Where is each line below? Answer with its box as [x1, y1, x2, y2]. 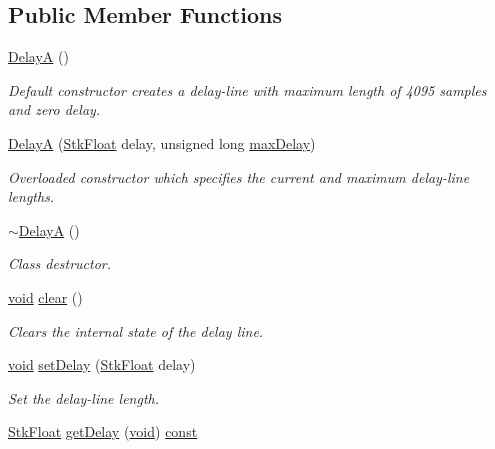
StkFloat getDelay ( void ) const [8, 421, 198, 442]
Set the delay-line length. [8, 387, 160, 408]
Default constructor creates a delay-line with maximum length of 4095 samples [8, 79, 487, 100]
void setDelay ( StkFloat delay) [8, 354, 196, 375]
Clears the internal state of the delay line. [8, 320, 264, 341]
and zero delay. [8, 99, 101, 120]
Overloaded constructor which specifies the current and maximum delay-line [8, 166, 470, 187]
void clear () [8, 286, 83, 307]
